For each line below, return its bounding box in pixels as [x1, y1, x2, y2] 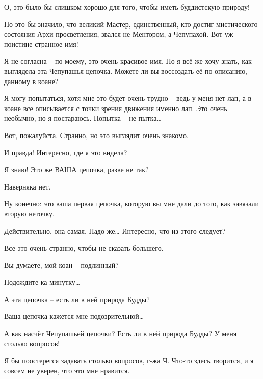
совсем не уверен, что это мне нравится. [4, 365, 130, 375]
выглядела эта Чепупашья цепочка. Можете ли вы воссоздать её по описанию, [4, 65, 247, 76]
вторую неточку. [4, 208, 55, 219]
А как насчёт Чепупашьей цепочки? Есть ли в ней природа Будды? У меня [4, 328, 237, 339]
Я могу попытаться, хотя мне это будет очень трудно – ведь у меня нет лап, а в [4, 93, 252, 103]
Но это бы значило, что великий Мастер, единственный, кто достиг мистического [4, 18, 258, 29]
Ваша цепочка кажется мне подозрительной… [4, 311, 144, 321]
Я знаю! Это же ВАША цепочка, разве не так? [4, 164, 149, 175]
